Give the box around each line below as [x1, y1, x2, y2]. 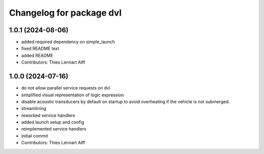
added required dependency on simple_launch [21, 39, 115, 45]
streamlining [21, 106, 46, 111]
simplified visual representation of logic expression [21, 92, 124, 98]
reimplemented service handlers [21, 126, 87, 132]
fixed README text [21, 45, 60, 51]
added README [21, 52, 53, 58]
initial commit [21, 132, 48, 139]
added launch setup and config [21, 119, 85, 125]
